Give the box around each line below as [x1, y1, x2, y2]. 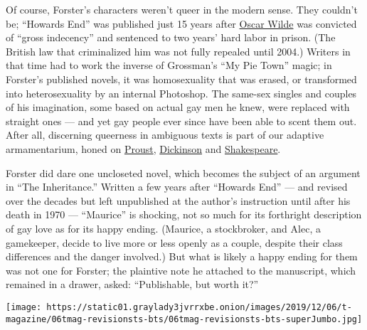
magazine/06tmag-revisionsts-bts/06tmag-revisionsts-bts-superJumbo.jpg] [6, 314, 363, 324]
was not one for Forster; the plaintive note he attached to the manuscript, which [6, 262, 356, 277]
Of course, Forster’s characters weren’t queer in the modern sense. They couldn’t [6, 2, 358, 16]
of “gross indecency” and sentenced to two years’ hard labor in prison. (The [6, 30, 336, 45]
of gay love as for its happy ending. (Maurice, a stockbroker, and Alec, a [6, 220, 321, 235]
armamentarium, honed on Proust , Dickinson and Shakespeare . [6, 141, 281, 156]
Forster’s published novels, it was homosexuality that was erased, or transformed [6, 71, 357, 86]
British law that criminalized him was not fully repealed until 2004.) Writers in [6, 43, 351, 58]
